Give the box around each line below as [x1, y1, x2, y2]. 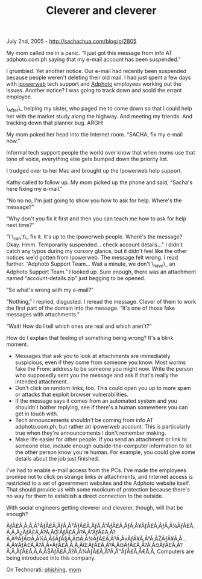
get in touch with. [14, 410, 58, 417]
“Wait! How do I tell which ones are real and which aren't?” [6, 322, 152, 330]
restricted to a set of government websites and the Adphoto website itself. [6, 479, 191, 487]
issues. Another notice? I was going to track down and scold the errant [6, 87, 182, 94]
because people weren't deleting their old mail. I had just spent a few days [6, 74, 191, 82]
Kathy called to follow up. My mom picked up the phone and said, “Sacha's [6, 179, 193, 186]
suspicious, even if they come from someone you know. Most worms [14, 359, 186, 366]
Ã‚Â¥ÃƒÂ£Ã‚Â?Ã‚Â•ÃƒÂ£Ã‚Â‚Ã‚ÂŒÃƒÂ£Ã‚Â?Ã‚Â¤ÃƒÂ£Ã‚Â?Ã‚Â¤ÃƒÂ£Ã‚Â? [6, 541, 183, 548]
